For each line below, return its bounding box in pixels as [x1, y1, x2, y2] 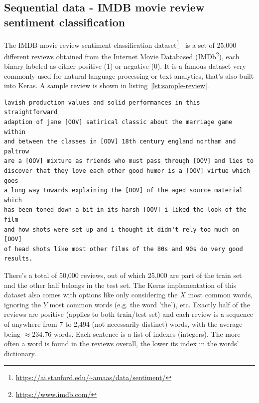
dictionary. [4, 348, 36, 358]
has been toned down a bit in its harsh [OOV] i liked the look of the [4, 206, 247, 214]
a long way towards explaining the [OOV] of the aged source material [4, 187, 243, 194]
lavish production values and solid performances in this [4, 99, 200, 106]
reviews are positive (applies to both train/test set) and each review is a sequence [4, 309, 253, 319]
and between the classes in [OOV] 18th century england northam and [4, 138, 236, 145]
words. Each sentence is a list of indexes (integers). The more [53, 328, 241, 339]
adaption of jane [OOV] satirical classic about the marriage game [4, 119, 233, 126]
